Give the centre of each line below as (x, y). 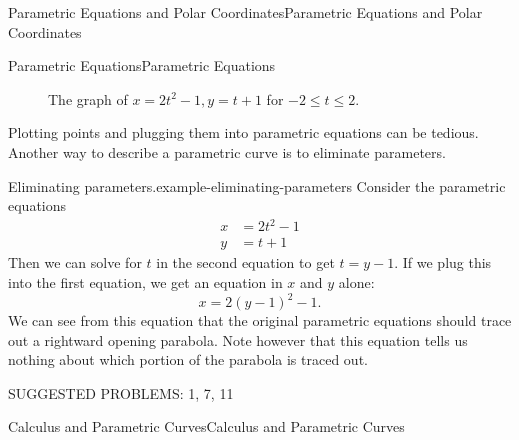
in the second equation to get (245, 262)
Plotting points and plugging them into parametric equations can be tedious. (243, 132)
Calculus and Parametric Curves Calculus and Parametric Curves (206, 426)
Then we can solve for (75, 262)
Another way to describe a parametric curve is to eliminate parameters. (227, 151)
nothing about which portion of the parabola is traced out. (188, 359)
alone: (356, 281)
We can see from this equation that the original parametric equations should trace (260, 320)
